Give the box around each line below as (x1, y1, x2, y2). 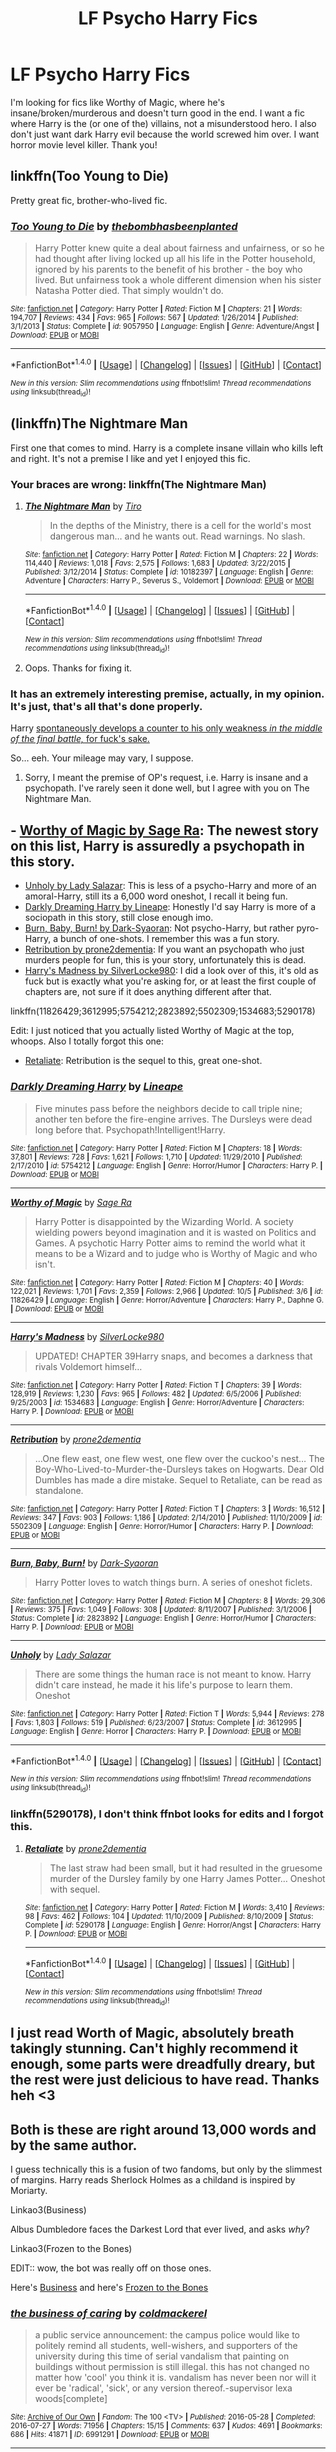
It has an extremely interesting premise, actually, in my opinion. (10, 687, 325, 701)
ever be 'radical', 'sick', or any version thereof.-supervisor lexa (34, 2382, 293, 2394)
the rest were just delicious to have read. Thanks (10, 2072, 320, 2089)
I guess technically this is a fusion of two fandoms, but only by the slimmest (10, 2163, 323, 2175)
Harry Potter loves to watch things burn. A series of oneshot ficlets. (34, 1576, 313, 1588)
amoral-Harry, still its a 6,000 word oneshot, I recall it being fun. (24, 890, 288, 902)
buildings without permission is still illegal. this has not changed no (34, 2361, 310, 2373)
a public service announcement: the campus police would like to (34, 2329, 300, 2341)
